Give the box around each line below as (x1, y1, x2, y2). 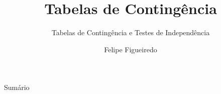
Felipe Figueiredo (104, 44, 157, 54)
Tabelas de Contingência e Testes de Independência (51, 27, 210, 38)
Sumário (4, 82, 30, 92)
